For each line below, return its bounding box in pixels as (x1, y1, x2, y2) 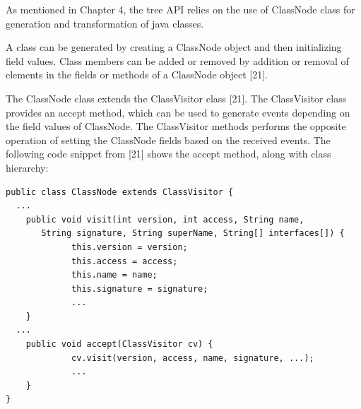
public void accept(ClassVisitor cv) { (25, 339, 213, 350)
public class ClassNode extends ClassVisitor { (6, 186, 234, 197)
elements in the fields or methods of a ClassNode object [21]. (6, 67, 268, 82)
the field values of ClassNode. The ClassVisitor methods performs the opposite (6, 119, 346, 134)
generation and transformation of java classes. (6, 16, 204, 30)
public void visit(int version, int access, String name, (25, 214, 304, 225)
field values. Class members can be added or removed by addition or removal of (6, 53, 349, 68)
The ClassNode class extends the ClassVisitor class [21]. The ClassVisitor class (6, 90, 347, 105)
